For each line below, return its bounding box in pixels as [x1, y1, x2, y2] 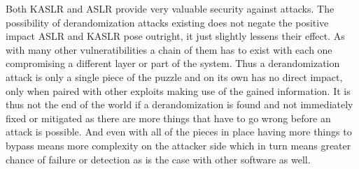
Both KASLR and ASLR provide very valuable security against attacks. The [6, 1, 335, 15]
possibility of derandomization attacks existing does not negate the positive [6, 15, 329, 29]
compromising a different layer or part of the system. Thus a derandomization [6, 56, 340, 71]
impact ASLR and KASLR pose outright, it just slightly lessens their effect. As [6, 29, 345, 43]
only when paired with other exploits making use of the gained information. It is [6, 83, 351, 98]
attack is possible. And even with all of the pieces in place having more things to [6, 124, 352, 139]
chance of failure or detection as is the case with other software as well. [6, 152, 311, 166]
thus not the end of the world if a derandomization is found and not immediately [6, 97, 353, 112]
